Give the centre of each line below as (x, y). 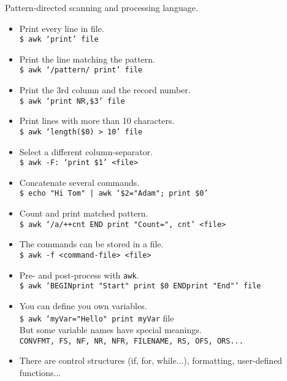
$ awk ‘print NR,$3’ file (72, 101)
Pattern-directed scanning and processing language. (101, 7)
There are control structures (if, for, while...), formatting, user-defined (151, 360)
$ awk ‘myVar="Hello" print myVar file (97, 317)
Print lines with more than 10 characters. (97, 121)
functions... (40, 372)
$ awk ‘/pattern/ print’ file (81, 70)
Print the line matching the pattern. (87, 59)
